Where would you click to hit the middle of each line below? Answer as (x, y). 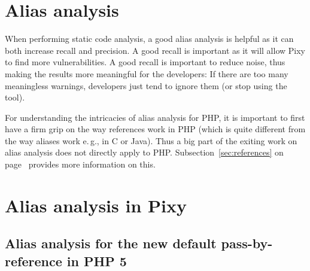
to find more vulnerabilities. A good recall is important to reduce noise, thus (145, 62)
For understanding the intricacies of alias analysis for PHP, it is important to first (155, 117)
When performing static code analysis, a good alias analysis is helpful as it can (149, 39)
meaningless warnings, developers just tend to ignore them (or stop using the (146, 85)
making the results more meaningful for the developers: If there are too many (147, 73)
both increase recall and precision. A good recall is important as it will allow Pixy (155, 50)
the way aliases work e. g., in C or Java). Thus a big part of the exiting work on (151, 140)
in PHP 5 (97, 261)
